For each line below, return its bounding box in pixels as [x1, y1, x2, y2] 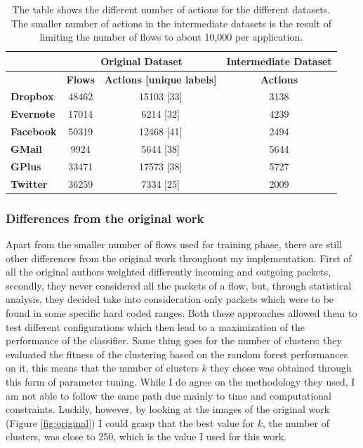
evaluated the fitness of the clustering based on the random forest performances [6, 346, 348, 361]
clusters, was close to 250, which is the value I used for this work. [6, 429, 286, 444]
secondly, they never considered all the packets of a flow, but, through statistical [6, 278, 352, 292]
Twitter [11, 176, 48, 191]
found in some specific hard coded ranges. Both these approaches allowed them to [6, 305, 357, 320]
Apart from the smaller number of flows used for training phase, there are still [6, 237, 343, 251]
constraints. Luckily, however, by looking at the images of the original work [6, 402, 330, 416]
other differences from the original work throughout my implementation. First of [6, 250, 352, 265]
